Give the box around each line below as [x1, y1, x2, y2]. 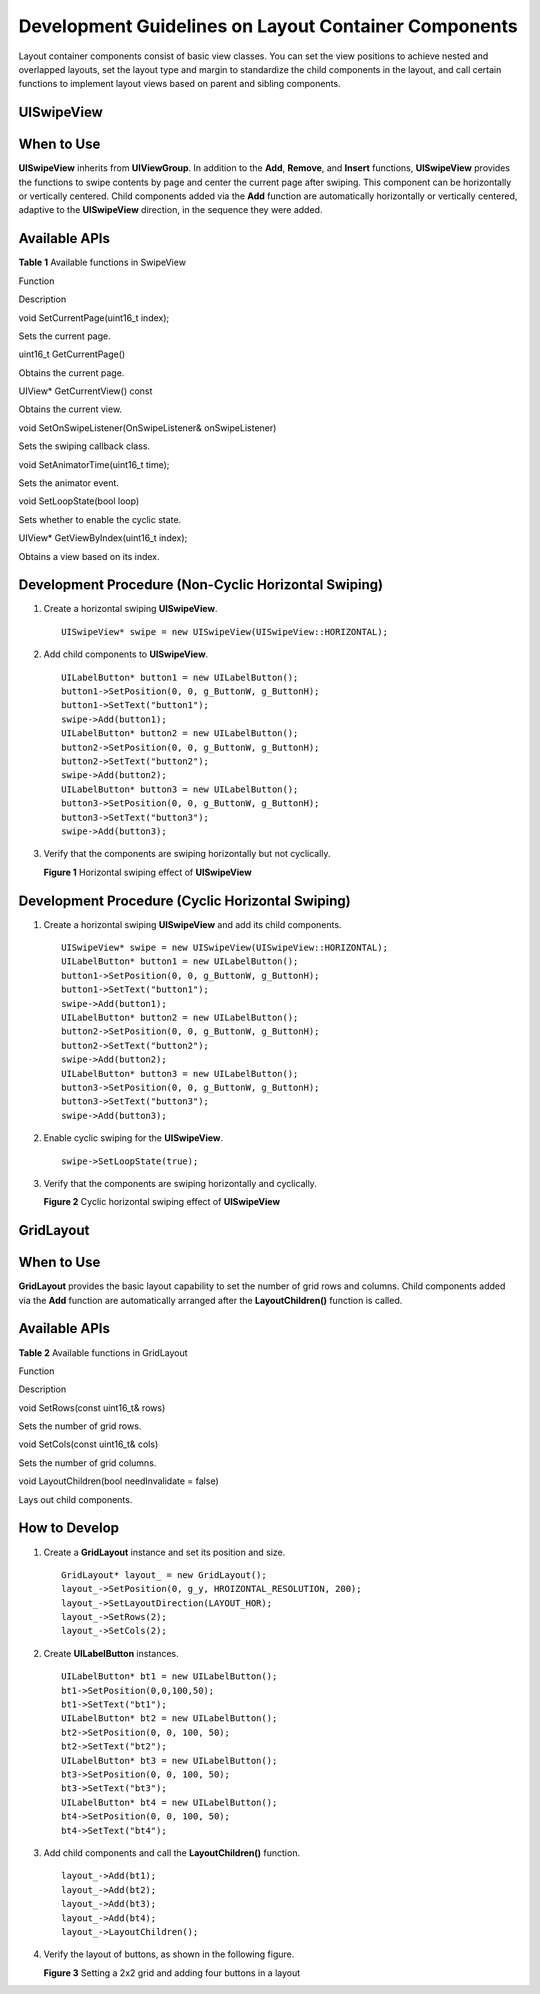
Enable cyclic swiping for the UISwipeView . [43, 1132, 224, 1144]
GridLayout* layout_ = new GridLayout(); [61, 1569, 267, 1580]
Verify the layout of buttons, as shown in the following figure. [43, 1948, 295, 1960]
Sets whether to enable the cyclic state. [18, 513, 182, 525]
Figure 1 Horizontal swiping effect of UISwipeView [43, 866, 252, 878]
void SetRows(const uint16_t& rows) [18, 1401, 166, 1414]
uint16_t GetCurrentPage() [18, 348, 126, 360]
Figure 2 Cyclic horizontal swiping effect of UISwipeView [43, 1196, 280, 1208]
